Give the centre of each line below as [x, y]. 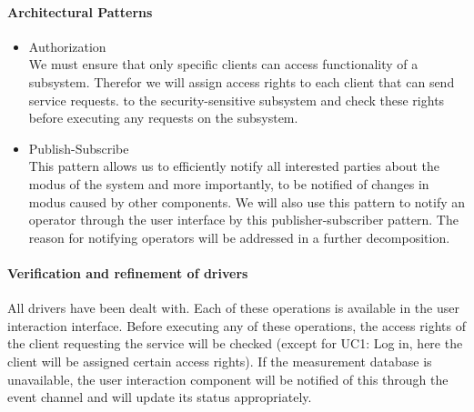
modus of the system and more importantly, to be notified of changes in [229, 183]
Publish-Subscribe [79, 148]
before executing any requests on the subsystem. [163, 118]
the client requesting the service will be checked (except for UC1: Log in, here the [235, 343]
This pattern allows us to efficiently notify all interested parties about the [234, 166]
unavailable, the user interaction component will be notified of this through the [228, 379]
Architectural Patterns [80, 11]
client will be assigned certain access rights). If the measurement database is [220, 361]
